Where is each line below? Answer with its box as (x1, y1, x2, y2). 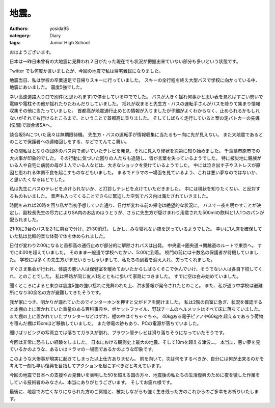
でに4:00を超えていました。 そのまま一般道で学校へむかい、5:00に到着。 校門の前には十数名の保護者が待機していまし (9, 250, 259, 256)
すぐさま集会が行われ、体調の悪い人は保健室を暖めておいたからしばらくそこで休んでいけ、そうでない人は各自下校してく (9, 266, 263, 272)
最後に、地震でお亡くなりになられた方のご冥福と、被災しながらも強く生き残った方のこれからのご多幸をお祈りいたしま (9, 389, 259, 395)
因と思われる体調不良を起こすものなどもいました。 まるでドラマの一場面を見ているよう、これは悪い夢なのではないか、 (9, 169, 260, 175)
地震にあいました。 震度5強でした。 (9, 84, 85, 90)
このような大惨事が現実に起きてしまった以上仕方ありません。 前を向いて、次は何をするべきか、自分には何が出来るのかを (9, 356, 264, 362)
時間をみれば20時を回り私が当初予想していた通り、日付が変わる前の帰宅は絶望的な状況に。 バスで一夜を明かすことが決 (9, 202, 262, 208)
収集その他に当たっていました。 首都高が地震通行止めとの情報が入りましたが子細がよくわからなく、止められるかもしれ (9, 107, 260, 114)
